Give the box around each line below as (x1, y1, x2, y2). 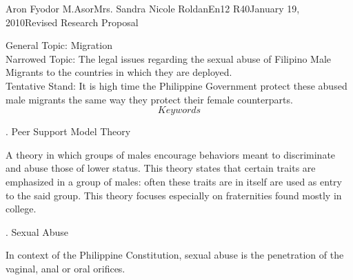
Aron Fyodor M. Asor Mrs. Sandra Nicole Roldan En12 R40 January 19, (6, 1, 300, 15)
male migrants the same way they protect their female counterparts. (6, 92, 293, 106)
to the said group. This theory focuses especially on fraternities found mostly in (6, 188, 342, 202)
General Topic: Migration (6, 38, 112, 52)
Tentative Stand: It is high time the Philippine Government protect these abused (6, 78, 347, 92)
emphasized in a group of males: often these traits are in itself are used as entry (6, 174, 342, 188)
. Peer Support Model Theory (6, 124, 131, 139)
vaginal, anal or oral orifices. (6, 261, 125, 275)
